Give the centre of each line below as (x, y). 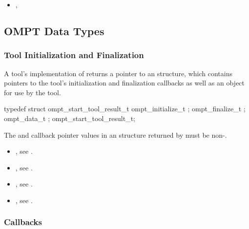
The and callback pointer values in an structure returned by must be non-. (115, 135)
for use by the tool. (32, 92)
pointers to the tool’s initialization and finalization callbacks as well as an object (124, 83)
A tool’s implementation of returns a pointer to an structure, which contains (118, 73)
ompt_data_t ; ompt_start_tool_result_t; (70, 118)
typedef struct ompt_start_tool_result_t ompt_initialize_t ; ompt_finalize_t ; (125, 109)
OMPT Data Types (54, 31)
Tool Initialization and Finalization (74, 55)
